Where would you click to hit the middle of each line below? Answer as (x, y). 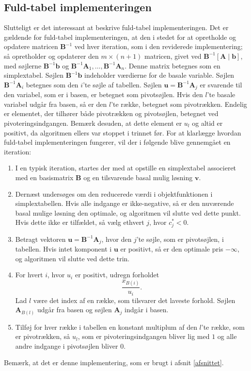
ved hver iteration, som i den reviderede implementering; (158, 46)
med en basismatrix (44, 177)
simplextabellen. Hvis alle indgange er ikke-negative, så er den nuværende (125, 203)
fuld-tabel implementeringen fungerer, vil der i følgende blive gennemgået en (117, 142)
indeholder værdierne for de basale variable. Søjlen (159, 75)
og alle (227, 336)
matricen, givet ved (173, 56)
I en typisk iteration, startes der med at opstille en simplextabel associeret (126, 168)
